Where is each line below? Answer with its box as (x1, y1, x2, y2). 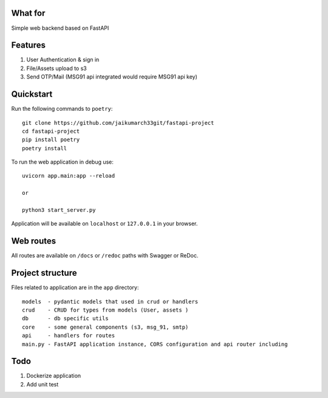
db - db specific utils (22, 315, 109, 322)
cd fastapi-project (22, 128, 80, 134)
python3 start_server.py (22, 207, 96, 214)
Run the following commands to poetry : (11, 105, 113, 113)
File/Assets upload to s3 (26, 65, 87, 72)
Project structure (11, 268, 77, 278)
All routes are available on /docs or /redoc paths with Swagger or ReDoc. (11, 252, 199, 259)
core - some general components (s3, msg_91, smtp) (22, 323, 189, 330)
